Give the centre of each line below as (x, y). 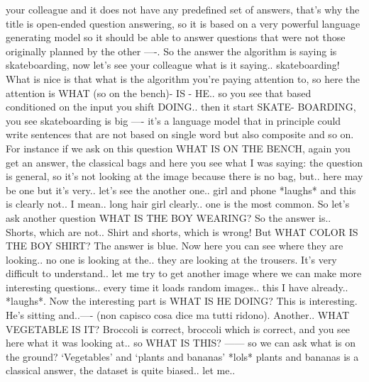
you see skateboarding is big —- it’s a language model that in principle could (174, 120)
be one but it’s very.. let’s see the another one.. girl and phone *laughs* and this (181, 190)
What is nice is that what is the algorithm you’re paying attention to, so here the (183, 78)
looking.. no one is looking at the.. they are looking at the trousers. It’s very (171, 259)
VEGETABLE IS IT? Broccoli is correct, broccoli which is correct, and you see (178, 328)
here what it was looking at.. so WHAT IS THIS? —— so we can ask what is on (181, 343)
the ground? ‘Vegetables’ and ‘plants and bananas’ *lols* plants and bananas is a (182, 356)
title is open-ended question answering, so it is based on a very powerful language (183, 23)
